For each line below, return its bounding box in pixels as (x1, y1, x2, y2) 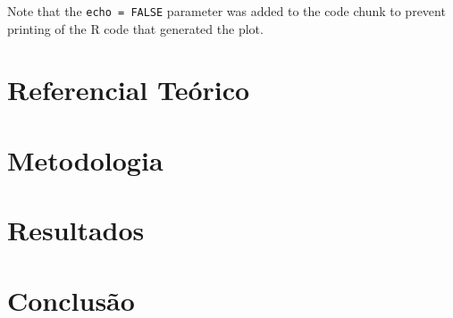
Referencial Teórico (7, 71, 250, 108)
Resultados (7, 212, 145, 248)
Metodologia (7, 141, 164, 178)
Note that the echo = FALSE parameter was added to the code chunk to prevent (7, 2, 446, 20)
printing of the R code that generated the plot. (7, 19, 264, 38)
